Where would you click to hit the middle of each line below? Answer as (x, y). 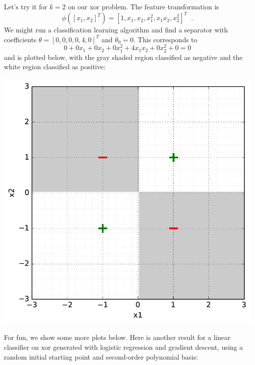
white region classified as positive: (55, 67)
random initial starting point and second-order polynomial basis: (101, 356)
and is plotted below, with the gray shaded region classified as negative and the (123, 57)
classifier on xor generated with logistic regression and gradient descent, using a (124, 347)
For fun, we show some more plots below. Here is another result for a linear (117, 337)
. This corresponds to (166, 39)
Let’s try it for (26, 6)
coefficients (20, 39)
